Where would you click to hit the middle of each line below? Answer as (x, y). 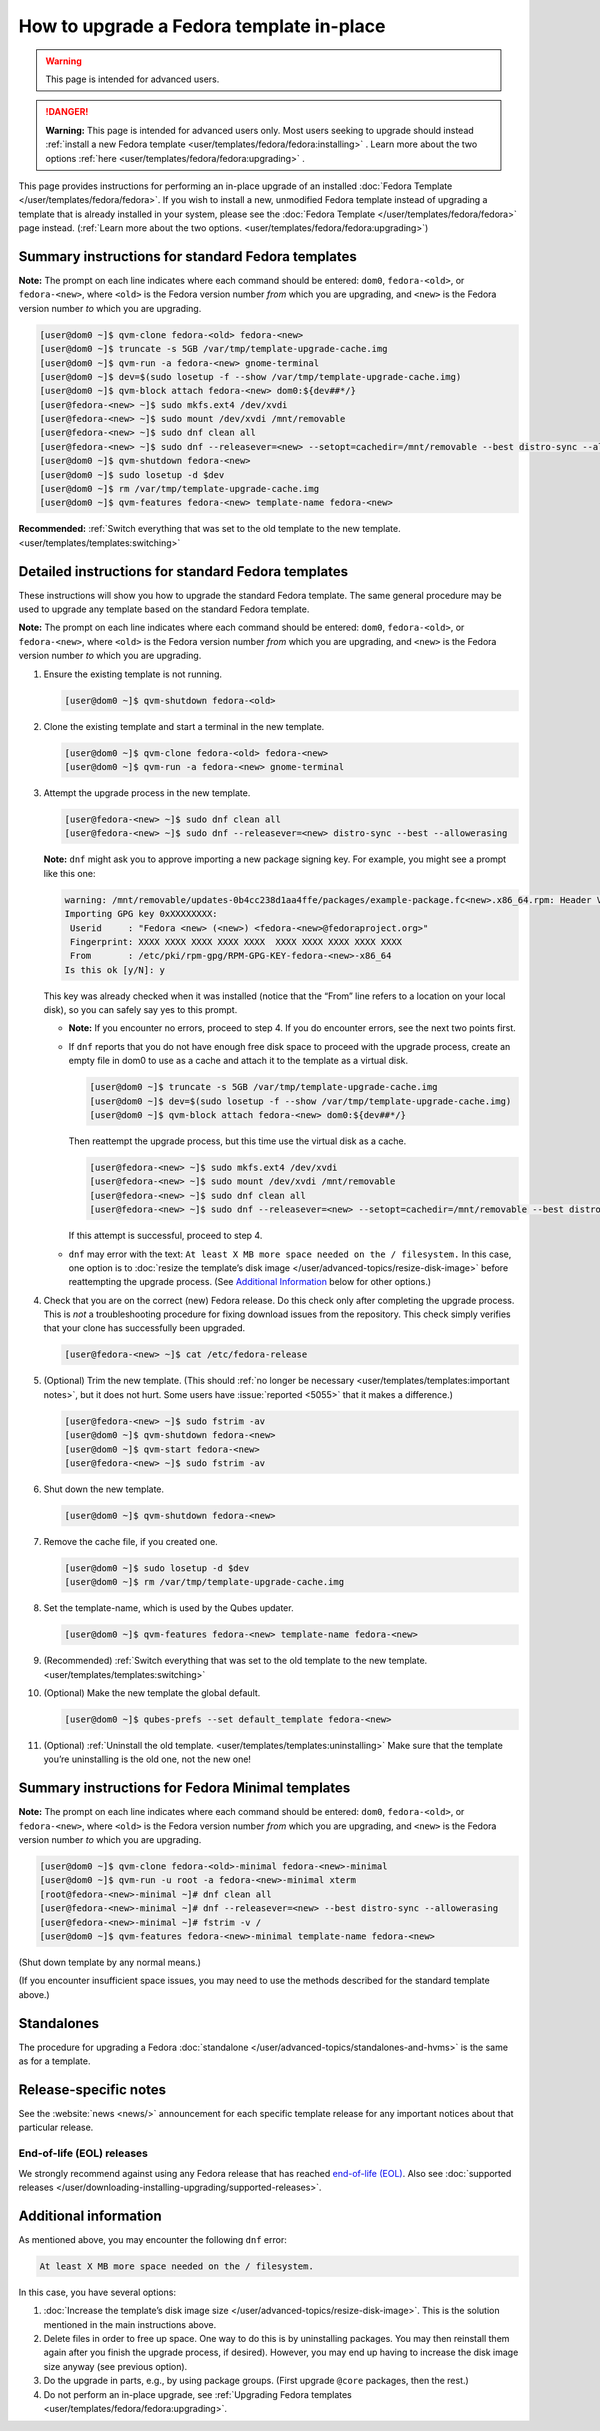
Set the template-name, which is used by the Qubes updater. (168, 1608)
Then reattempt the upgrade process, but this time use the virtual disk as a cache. (237, 1141)
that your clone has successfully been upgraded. (144, 1328)
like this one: (69, 873)
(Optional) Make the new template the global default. (152, 1693)
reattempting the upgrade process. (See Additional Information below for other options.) (250, 1282)
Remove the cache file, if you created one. (131, 1541)
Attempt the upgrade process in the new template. (147, 792)
